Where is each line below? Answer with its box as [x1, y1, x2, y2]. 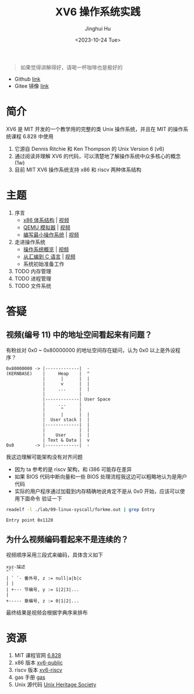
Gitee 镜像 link [14, 82, 50, 89]
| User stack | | [43, 416, 90, 423]
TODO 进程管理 [14, 275, 51, 282]
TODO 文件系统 [14, 282, 51, 289]
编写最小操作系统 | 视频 [23, 231, 80, 238]
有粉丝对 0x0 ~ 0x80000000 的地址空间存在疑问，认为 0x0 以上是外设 [6, 346, 176, 354]
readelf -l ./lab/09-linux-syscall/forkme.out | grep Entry [6, 506, 156, 512]
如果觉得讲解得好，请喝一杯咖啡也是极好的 [20, 64, 123, 71]
